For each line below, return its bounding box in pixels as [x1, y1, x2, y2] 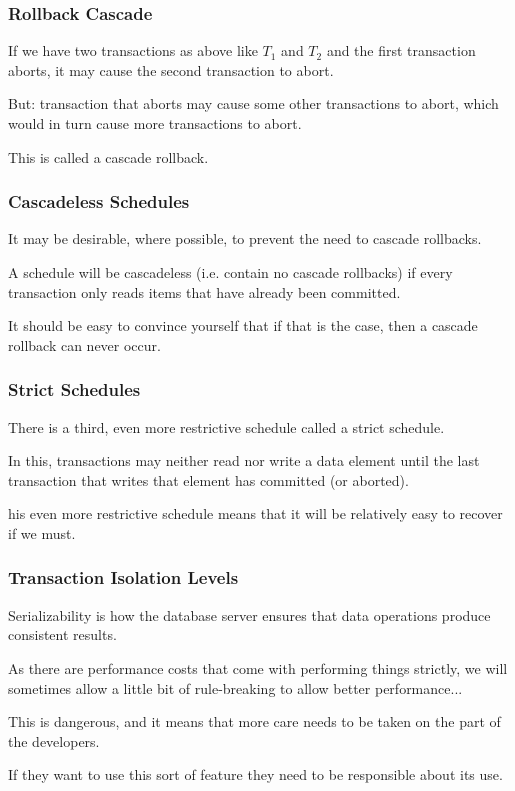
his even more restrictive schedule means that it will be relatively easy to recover [8, 503, 503, 524]
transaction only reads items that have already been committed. [8, 281, 401, 302]
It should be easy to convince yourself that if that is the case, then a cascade [8, 315, 478, 336]
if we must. [8, 522, 76, 543]
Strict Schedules [8, 377, 141, 402]
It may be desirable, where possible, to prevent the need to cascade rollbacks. [8, 228, 482, 249]
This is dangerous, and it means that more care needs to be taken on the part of [8, 711, 501, 732]
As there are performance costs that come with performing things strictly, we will [8, 657, 508, 678]
